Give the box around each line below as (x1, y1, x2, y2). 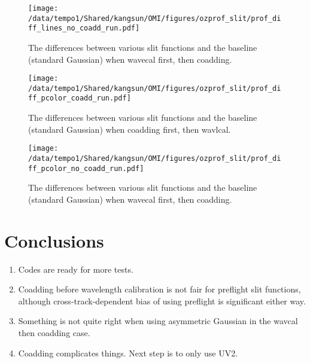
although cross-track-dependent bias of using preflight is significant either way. (18, 294, 306, 307)
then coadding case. (18, 326, 90, 338)
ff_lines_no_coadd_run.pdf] (28, 24, 140, 33)
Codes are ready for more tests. (18, 263, 133, 275)
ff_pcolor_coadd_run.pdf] (28, 94, 131, 103)
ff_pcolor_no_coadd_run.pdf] (28, 164, 144, 173)
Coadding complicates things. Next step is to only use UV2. (18, 346, 238, 359)
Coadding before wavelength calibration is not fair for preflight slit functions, (18, 283, 301, 295)
